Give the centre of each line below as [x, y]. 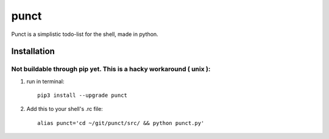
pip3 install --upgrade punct [83, 95]
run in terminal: [45, 81]
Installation [33, 52]
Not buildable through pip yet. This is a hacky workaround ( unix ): [111, 69]
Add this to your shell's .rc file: [65, 109]
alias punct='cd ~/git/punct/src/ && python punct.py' [121, 123]
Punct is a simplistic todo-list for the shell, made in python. [85, 34]
